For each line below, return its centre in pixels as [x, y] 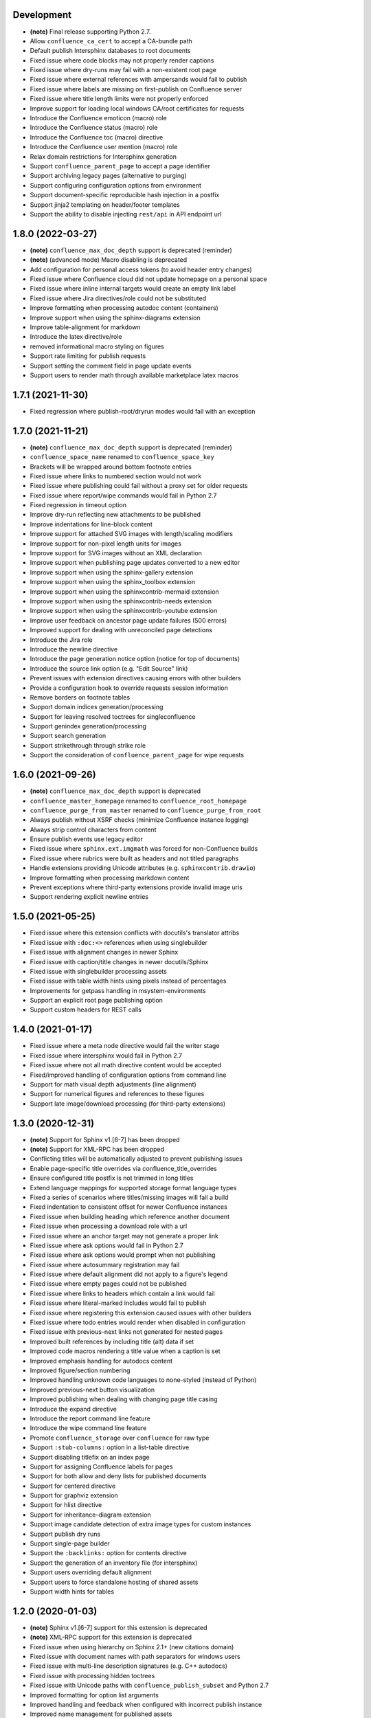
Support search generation [68, 736]
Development [42, 15]
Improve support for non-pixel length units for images [106, 544]
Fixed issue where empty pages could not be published [108, 1284]
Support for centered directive [73, 1486]
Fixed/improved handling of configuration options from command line [128, 1075]
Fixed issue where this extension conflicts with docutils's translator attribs [135, 933]
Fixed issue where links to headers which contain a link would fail [122, 1293]
